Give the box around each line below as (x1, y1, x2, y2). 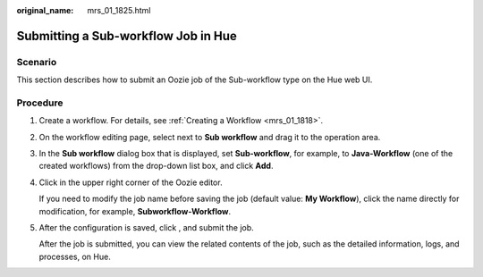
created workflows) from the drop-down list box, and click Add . (38, 161, 274, 172)
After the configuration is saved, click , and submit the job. (38, 222, 254, 233)
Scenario (16, 55, 57, 68)
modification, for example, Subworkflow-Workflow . (38, 206, 232, 216)
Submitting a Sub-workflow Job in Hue (16, 28, 237, 44)
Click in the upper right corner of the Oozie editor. (38, 177, 223, 188)
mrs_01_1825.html (87, 5, 151, 15)
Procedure (16, 97, 64, 109)
